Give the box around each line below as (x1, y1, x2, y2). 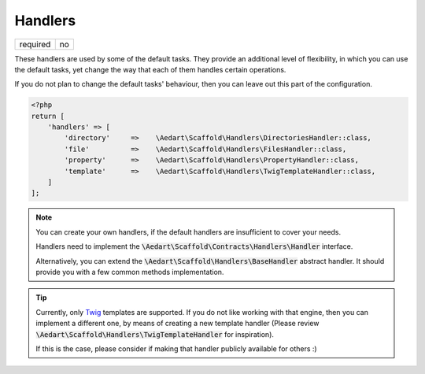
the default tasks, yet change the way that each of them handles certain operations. (14, 65, 286, 74)
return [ (31, 111, 65, 120)
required (19, 39, 51, 50)
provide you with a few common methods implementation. (35, 267, 224, 276)
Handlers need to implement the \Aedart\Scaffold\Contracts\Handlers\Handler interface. (35, 242, 353, 251)
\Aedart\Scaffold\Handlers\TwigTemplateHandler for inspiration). (35, 329, 275, 339)
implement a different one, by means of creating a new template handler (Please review (35, 319, 320, 328)
